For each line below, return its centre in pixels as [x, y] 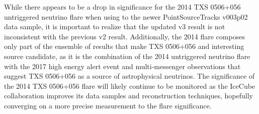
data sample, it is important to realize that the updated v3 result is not [115, 26]
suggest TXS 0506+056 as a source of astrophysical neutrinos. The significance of [129, 76]
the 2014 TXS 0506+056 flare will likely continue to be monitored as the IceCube [130, 85]
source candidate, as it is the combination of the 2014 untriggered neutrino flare [127, 56]
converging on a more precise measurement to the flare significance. [108, 105]
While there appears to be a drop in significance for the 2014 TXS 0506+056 [122, 7]
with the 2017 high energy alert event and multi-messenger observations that [122, 66]
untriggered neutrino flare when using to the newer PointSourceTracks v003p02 [126, 16]
